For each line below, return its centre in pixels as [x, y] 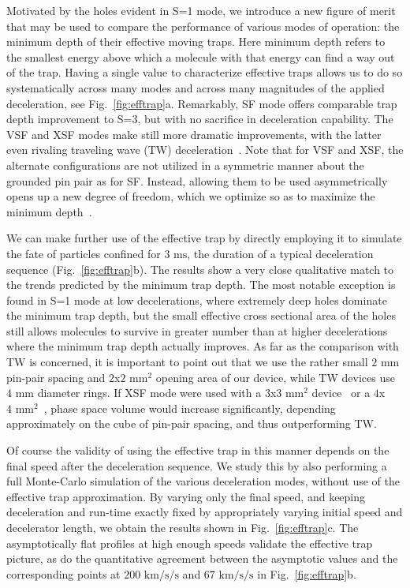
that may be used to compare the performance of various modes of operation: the [203, 26]
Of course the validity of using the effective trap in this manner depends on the [198, 450]
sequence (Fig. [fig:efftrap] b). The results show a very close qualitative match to [200, 269]
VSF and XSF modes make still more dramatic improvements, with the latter [194, 134]
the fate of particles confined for [84, 253]
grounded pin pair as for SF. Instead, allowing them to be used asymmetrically [197, 180]
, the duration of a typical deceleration [280, 253]
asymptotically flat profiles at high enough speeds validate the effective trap [190, 543]
